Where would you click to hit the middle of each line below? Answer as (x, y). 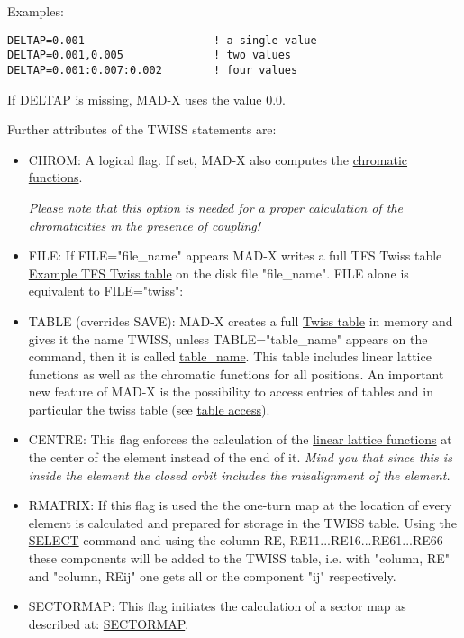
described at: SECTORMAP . (109, 623)
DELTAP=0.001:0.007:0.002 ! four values (153, 70)
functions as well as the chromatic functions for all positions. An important (236, 374)
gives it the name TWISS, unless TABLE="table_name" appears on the (228, 338)
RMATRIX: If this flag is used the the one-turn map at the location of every (240, 505)
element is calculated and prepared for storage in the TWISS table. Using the (243, 522)
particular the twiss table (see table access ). (149, 409)
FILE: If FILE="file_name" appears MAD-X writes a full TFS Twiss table (235, 255)
